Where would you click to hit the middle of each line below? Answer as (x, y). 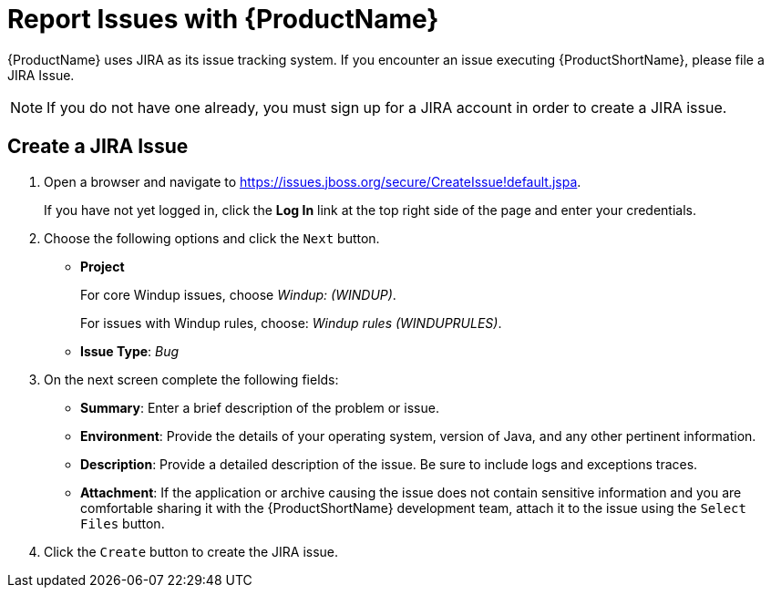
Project (103, 266)
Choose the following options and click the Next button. (212, 238)
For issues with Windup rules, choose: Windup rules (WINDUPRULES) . (291, 323)
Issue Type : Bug (130, 351)
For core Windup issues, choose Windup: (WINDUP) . (238, 294)
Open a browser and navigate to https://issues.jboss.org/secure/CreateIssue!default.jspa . (313, 181)
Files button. (123, 523)
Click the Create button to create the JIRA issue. (191, 551)
